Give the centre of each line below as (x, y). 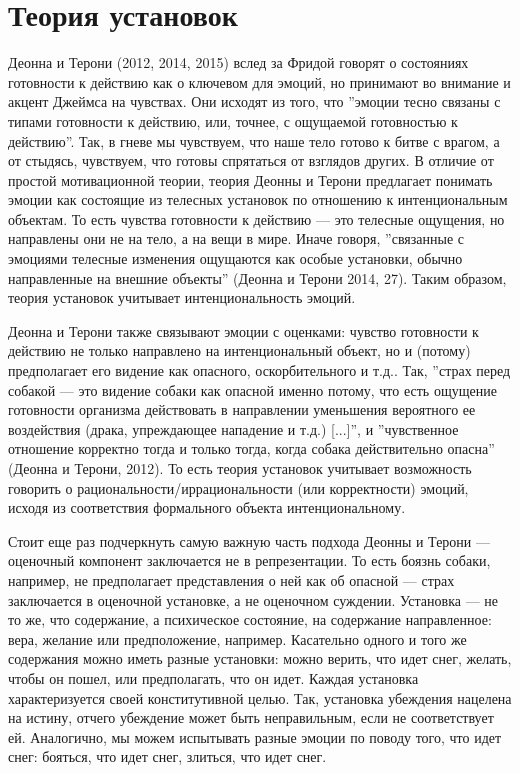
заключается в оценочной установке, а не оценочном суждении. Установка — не (253, 599)
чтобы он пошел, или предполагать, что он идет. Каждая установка (213, 677)
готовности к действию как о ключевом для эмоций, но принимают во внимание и (259, 81)
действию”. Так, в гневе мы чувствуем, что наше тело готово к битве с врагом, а (254, 140)
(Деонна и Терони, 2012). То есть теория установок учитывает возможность (240, 468)
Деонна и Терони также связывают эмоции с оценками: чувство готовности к (243, 330)
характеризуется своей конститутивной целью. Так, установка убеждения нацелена (260, 697)
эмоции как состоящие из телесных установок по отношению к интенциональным (258, 199)
